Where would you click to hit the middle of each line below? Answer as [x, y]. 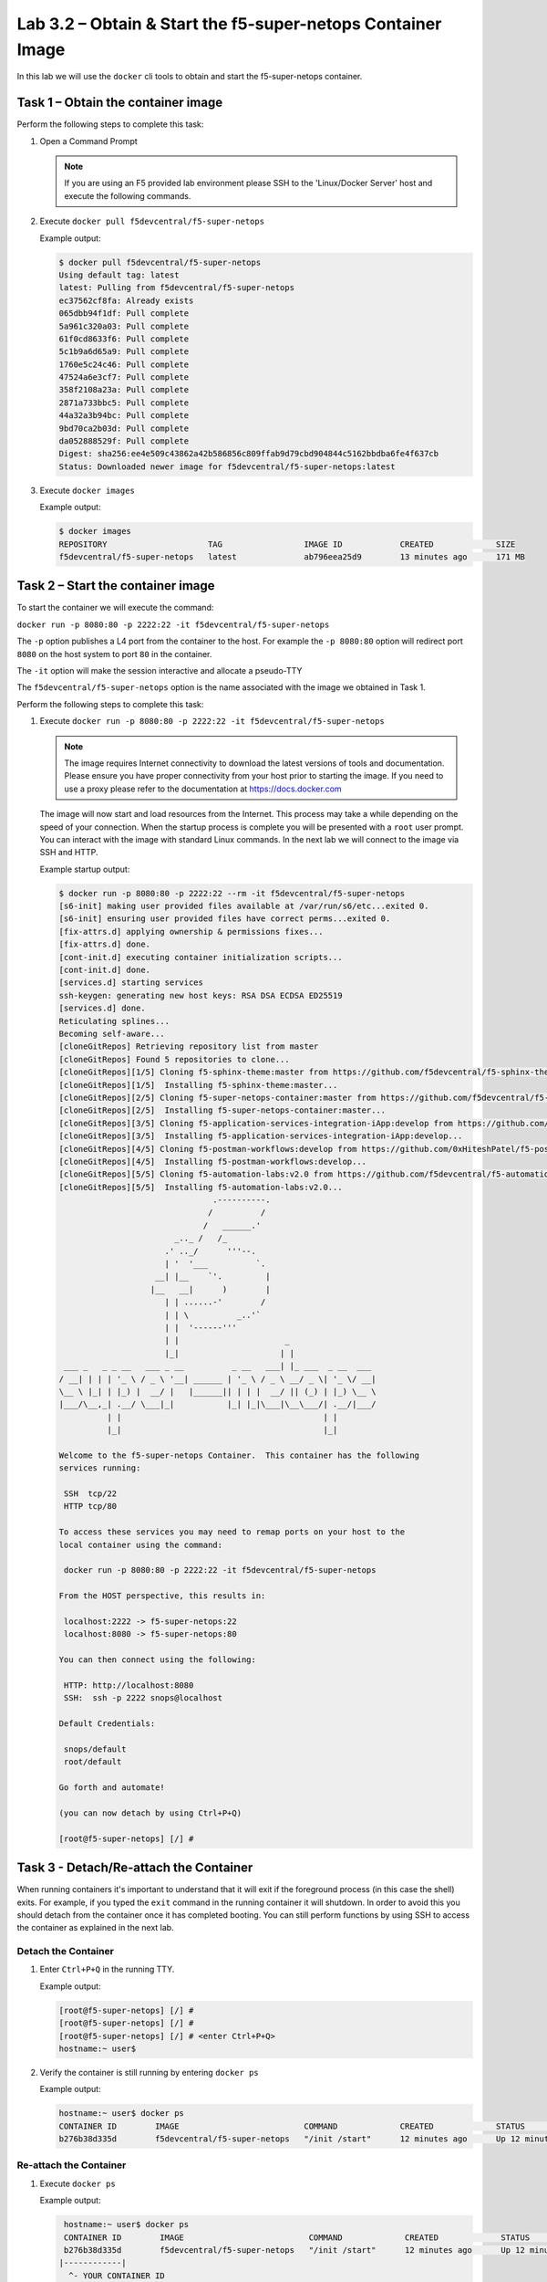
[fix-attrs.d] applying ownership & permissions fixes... [191, 932]
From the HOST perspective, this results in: [162, 1596]
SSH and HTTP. [69, 853]
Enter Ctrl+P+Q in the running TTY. [107, 1969]
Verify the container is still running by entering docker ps [149, 2072]
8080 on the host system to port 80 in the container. [114, 654]
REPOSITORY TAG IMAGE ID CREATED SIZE [287, 544]
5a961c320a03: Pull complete [124, 326]
